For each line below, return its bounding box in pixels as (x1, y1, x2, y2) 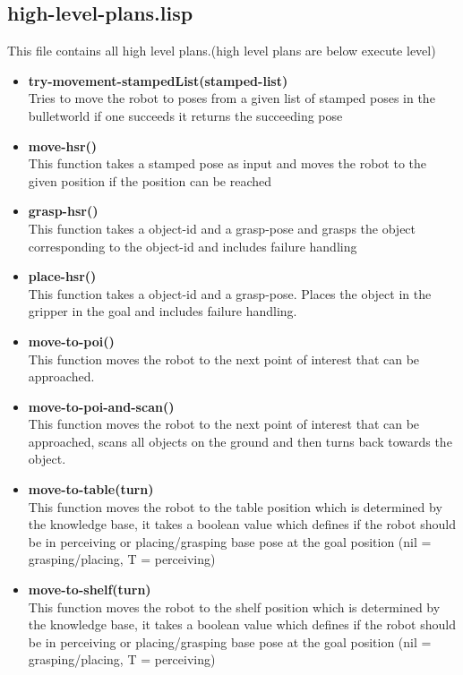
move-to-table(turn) (28, 480, 154, 499)
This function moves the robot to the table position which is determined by (28, 497, 442, 516)
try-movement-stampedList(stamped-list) (28, 71, 288, 90)
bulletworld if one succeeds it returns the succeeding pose (28, 106, 343, 124)
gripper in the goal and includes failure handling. (28, 302, 297, 320)
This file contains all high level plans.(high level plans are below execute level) (7, 41, 436, 60)
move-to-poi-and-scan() (28, 397, 175, 415)
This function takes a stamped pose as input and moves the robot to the (28, 154, 427, 173)
